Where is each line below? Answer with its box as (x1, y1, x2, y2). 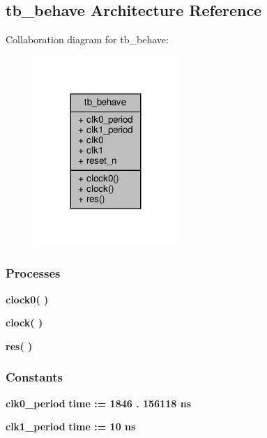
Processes (6, 264, 61, 282)
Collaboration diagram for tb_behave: (6, 32, 169, 47)
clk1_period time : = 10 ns (6, 419, 136, 434)
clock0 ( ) (6, 292, 49, 306)
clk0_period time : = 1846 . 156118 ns (6, 395, 192, 410)
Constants (6, 368, 63, 386)
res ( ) (6, 338, 33, 353)
